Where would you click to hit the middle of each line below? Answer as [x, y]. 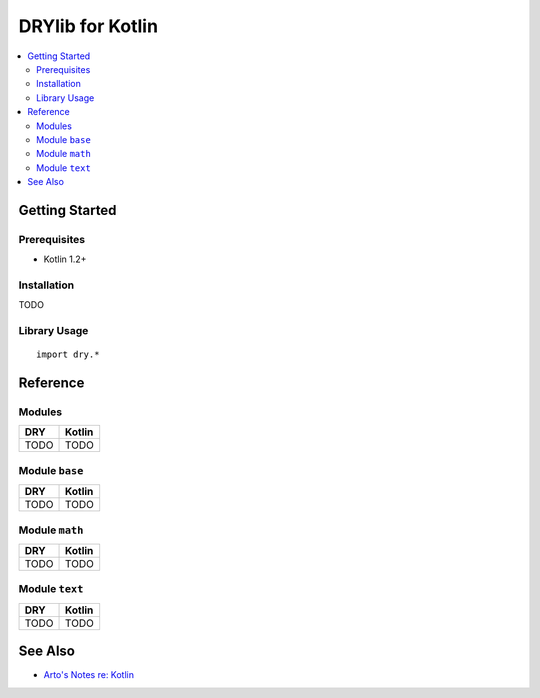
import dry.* [68, 354]
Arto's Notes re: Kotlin [89, 675]
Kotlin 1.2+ [65, 259]
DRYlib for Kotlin [88, 26]
